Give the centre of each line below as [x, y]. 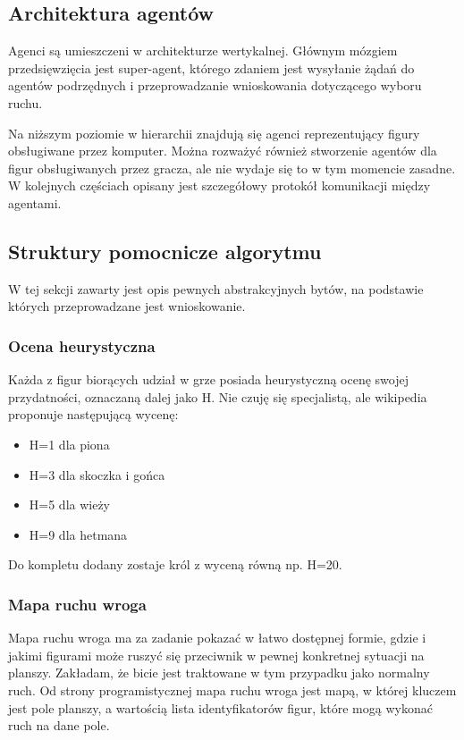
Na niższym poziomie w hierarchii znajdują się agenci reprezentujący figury [214, 133]
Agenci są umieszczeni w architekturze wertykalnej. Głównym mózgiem [203, 50]
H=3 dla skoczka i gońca [97, 474]
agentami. [35, 202]
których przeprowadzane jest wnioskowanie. [127, 306]
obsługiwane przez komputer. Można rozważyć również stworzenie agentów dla [223, 151]
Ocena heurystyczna [82, 345]
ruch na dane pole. [59, 725]
